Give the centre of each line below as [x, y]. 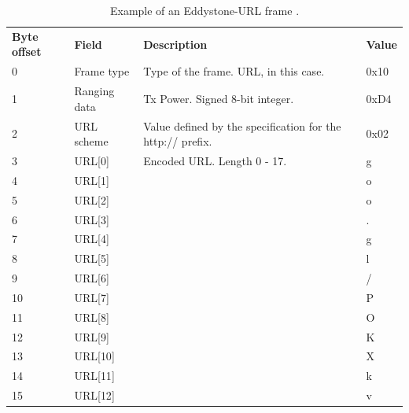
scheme [91, 141]
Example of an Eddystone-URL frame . [204, 10]
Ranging [94, 91]
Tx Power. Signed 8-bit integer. [219, 98]
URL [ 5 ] [92, 258]
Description [175, 44]
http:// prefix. [178, 141]
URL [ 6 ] [92, 278]
